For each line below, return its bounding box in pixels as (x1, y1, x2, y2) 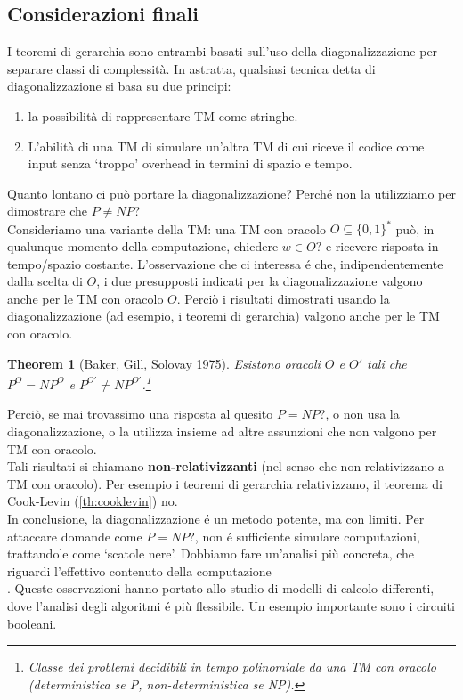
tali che (367, 354, 407, 372)
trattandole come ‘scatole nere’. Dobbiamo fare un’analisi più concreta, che (7, 544, 415, 563)
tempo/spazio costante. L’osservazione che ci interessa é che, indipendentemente (7, 254, 443, 273)
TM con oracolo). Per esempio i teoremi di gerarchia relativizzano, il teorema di (7, 474, 443, 492)
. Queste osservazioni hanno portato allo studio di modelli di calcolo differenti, (7, 579, 435, 598)
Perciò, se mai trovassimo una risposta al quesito (7, 404, 273, 423)
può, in (395, 219, 435, 238)
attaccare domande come (7, 526, 142, 545)
